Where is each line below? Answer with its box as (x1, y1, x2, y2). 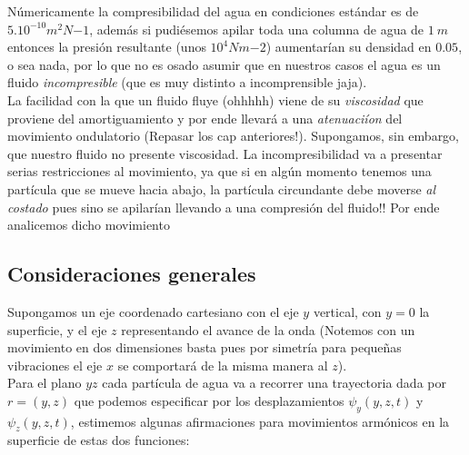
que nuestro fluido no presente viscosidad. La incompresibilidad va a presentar (7, 143, 443, 163)
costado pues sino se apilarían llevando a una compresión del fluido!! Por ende (7, 197, 440, 216)
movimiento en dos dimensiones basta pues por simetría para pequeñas (7, 338, 402, 357)
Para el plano (7, 373, 82, 392)
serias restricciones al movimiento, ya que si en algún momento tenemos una (7, 162, 432, 181)
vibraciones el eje (7, 355, 103, 374)
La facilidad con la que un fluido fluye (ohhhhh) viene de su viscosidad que (7, 90, 424, 109)
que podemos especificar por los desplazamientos (74, 391, 344, 410)
